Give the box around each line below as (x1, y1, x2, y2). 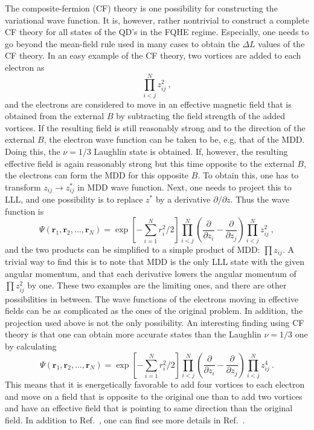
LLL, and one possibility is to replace (5, 193, 143, 206)
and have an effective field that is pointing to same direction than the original (5, 402, 293, 414)
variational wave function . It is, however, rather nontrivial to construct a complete (5, 13, 310, 26)
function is (5, 204, 44, 217)
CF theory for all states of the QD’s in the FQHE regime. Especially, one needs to (5, 25, 309, 38)
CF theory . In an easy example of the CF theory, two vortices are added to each (5, 49, 301, 62)
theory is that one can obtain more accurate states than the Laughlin (5, 328, 261, 340)
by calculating (5, 339, 57, 352)
